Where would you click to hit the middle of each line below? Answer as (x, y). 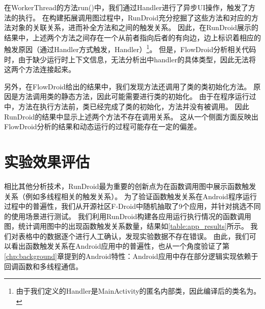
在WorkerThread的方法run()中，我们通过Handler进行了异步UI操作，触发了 (126, 7)
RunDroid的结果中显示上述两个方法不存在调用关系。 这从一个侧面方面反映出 (131, 116)
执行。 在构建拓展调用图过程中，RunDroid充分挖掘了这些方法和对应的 (135, 17)
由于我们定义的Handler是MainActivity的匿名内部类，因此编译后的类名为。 (138, 291)
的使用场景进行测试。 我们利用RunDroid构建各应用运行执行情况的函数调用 (128, 216)
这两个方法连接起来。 (40, 69)
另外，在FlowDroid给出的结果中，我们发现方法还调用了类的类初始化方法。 (128, 86)
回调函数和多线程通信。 (43, 266)
